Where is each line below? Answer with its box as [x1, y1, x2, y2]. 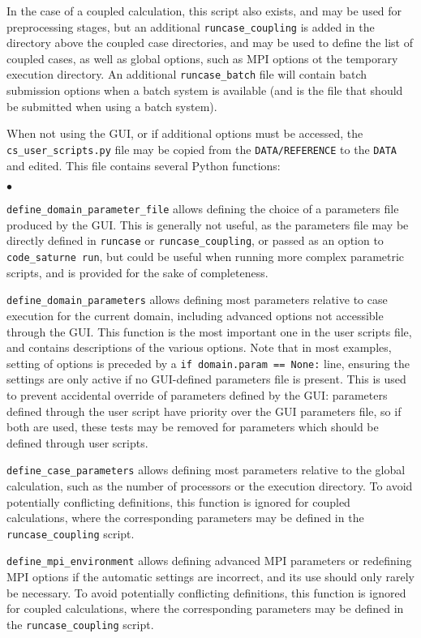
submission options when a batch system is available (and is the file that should [6, 82, 403, 99]
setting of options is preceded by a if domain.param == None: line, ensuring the [6, 354, 410, 371]
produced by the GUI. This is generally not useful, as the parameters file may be [6, 216, 409, 233]
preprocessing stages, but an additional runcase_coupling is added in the [6, 18, 375, 35]
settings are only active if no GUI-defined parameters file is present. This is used [6, 370, 406, 388]
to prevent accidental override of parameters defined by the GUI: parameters [6, 386, 388, 403]
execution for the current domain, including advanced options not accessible [6, 306, 384, 323]
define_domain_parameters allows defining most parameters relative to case [6, 291, 388, 308]
